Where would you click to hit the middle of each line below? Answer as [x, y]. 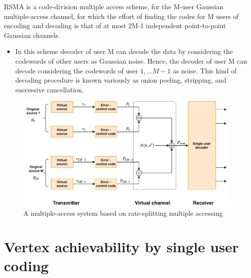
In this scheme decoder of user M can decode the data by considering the [124, 51]
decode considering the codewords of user [77, 70]
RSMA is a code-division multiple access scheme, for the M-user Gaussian [114, 6]
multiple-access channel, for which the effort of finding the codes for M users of [121, 16]
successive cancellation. [50, 89]
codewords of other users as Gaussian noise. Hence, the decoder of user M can [131, 61]
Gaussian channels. [32, 35]
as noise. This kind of [205, 70]
